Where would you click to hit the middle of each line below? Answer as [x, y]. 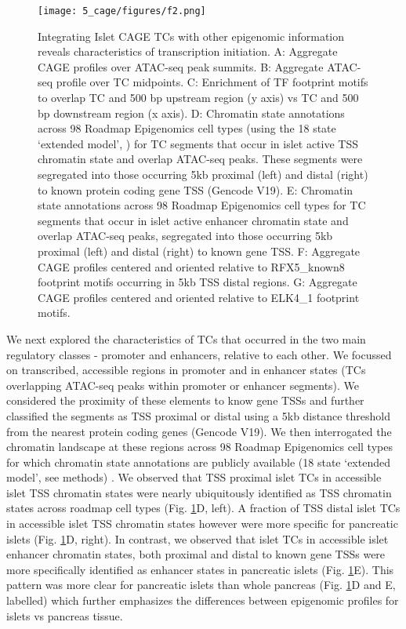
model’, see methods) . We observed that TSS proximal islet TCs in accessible [194, 477]
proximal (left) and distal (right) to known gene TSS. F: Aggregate [199, 251]
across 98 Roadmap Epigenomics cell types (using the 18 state [187, 128]
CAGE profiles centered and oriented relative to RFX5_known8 [191, 266]
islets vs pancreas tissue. [65, 615]
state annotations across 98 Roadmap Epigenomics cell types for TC [202, 205]
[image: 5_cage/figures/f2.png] [122, 11]
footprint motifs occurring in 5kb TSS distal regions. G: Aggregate [198, 282]
